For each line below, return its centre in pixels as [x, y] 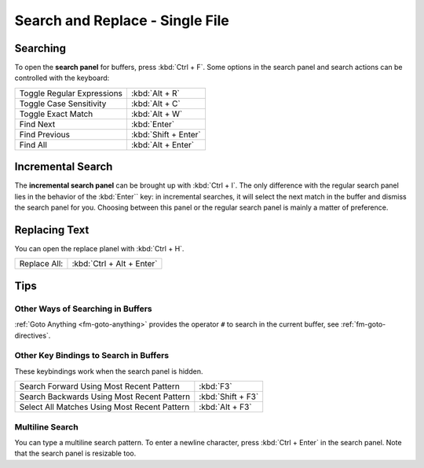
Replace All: [41, 264]
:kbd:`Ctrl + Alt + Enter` [115, 264]
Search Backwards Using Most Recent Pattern [105, 397]
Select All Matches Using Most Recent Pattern [104, 407]
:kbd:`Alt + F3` [225, 407]
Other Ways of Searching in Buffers [83, 309]
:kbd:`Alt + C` [155, 104]
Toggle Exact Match [56, 114]
